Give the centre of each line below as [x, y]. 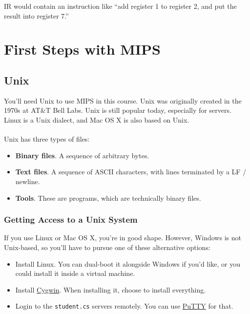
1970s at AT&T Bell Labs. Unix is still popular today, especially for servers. [118, 110]
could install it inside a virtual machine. [75, 273]
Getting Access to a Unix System [71, 220]
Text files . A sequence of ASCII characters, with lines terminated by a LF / [131, 172]
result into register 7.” [36, 15]
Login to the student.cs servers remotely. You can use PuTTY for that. [124, 306]
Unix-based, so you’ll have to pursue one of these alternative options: [107, 247]
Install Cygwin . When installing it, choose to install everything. [111, 289]
